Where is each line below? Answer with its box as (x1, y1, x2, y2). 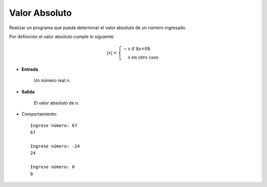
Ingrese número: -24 (30, 144, 80, 149)
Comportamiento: (21, 111, 57, 117)
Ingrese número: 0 (30, 164, 75, 170)
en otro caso (131, 55, 159, 60)
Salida (21, 89, 35, 95)
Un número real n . (34, 77, 71, 83)
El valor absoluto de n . (34, 100, 80, 106)
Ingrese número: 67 (30, 122, 78, 128)
